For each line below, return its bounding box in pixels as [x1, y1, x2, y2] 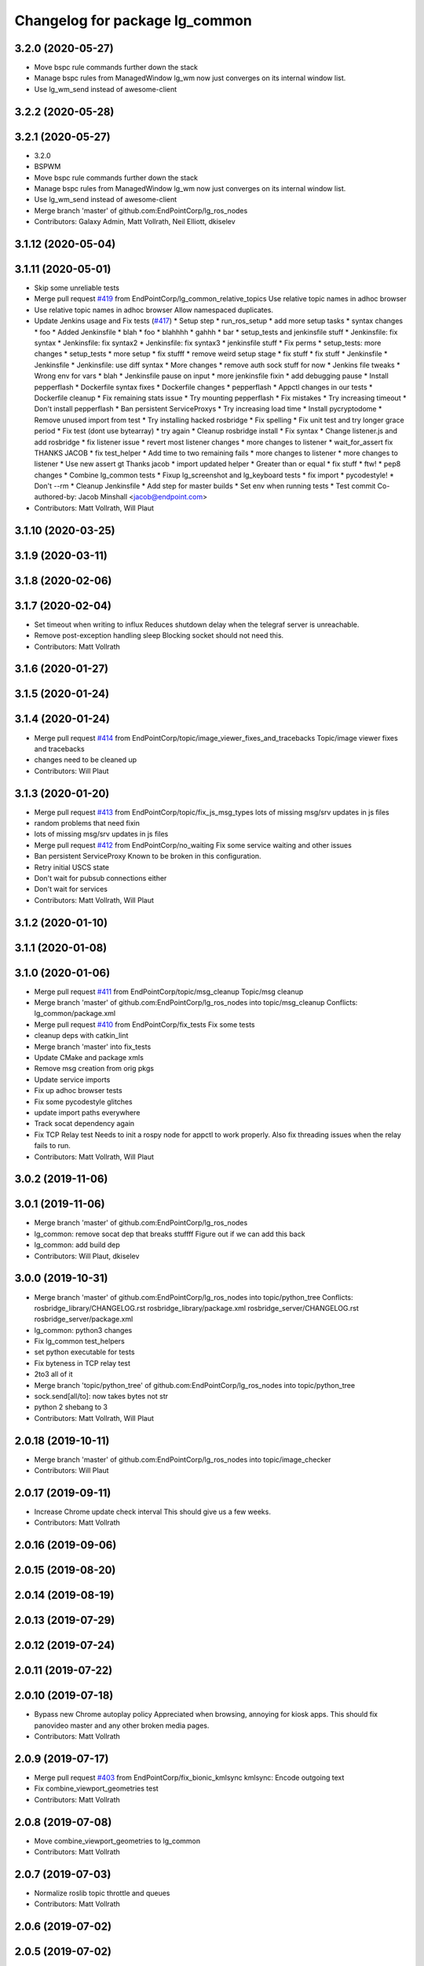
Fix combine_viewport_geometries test [34, 1784, 159, 1793]
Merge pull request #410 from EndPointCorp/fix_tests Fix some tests [34, 1019, 255, 1029]
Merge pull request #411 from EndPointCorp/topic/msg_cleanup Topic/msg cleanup [34, 987, 304, 996]
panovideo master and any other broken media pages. [34, 1721, 210, 1730]
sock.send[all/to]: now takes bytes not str [34, 1392, 169, 1401]
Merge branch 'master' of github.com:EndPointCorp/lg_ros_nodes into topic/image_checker [34, 1455, 331, 1464]
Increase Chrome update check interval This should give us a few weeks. [34, 1507, 271, 1517]
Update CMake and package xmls [34, 1053, 144, 1062]
